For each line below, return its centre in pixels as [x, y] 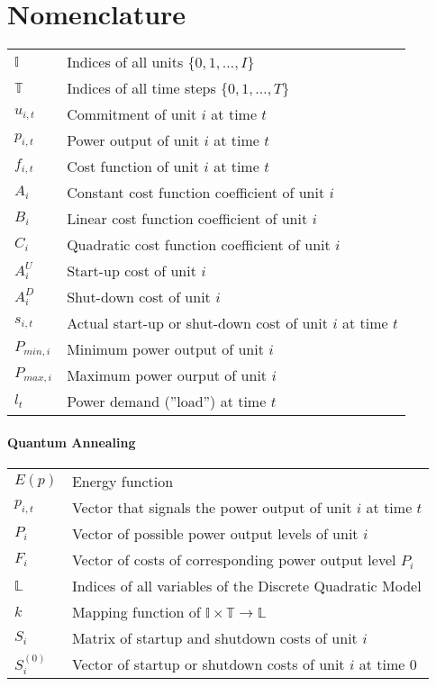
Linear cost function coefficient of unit [187, 219]
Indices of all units [125, 62]
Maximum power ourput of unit [167, 375]
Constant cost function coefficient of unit [196, 193]
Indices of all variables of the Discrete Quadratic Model [246, 585]
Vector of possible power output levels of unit [215, 533]
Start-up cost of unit [132, 271]
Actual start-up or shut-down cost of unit [197, 323]
